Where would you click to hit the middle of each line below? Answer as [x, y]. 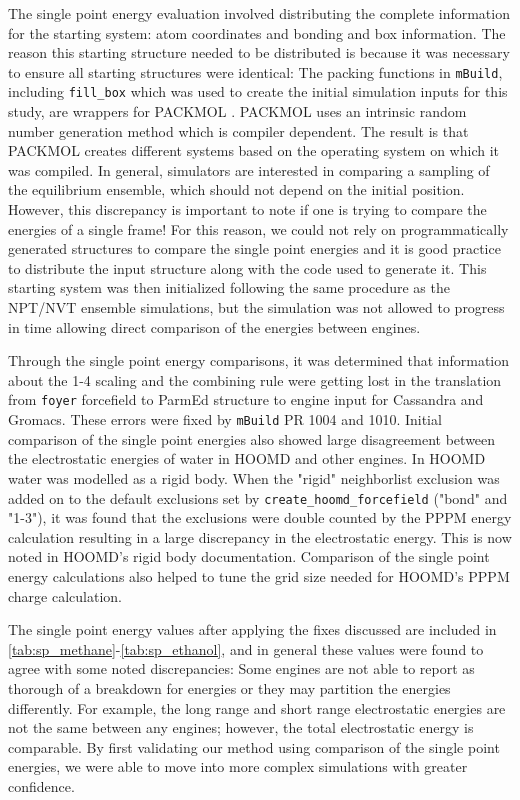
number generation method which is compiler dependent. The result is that [238, 130]
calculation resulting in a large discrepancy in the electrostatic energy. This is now [260, 536]
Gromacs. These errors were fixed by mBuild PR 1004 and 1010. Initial [225, 419]
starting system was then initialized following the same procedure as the [229, 287]
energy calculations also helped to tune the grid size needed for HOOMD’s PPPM [259, 575]
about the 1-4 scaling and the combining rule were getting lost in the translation [255, 379]
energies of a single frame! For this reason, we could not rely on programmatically [258, 228]
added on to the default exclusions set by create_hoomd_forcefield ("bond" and [258, 497]
